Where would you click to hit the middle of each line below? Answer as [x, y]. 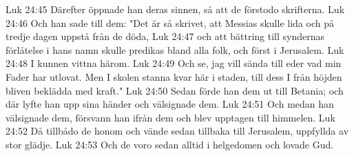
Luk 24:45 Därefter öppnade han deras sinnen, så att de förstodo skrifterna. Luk [175, 9]
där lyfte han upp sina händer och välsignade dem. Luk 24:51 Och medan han [170, 104]
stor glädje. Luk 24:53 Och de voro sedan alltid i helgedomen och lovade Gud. [170, 144]
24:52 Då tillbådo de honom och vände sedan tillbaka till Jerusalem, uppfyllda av [177, 131]
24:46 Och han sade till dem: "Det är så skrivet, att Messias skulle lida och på [170, 22]
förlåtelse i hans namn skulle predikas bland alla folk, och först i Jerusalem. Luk [175, 49]
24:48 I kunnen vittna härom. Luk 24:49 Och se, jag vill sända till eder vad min [174, 63]
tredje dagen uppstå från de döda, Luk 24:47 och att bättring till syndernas [165, 36]
